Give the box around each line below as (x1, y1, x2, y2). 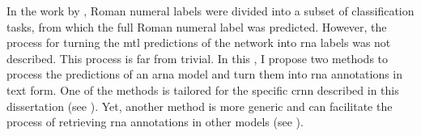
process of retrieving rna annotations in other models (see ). (6, 113, 304, 130)
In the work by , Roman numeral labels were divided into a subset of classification (6, 2, 415, 19)
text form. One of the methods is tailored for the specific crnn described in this (6, 81, 399, 98)
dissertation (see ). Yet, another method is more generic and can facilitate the (6, 97, 393, 114)
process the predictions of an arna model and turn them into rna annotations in (6, 66, 403, 83)
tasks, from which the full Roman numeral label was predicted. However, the (6, 18, 387, 35)
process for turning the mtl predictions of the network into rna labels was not (6, 34, 391, 51)
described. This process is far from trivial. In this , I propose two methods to (6, 49, 389, 66)
